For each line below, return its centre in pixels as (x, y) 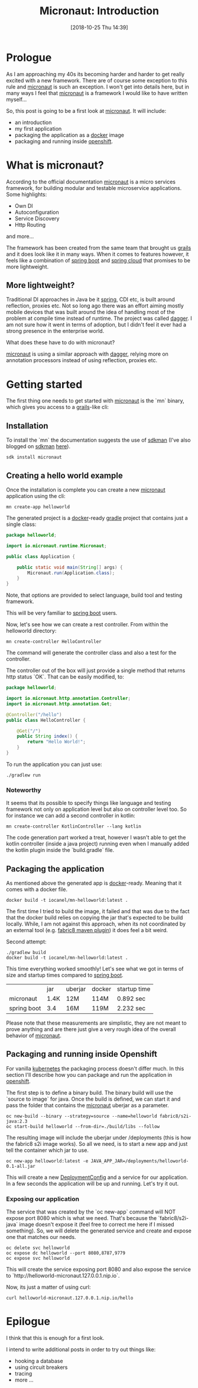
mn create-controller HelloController (54, 642)
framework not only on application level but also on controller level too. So (97, 809)
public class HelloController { (46, 720)
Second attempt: (26, 942)
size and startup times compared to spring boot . (65, 975)
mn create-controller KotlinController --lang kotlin (74, 826)
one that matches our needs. (41, 1237)
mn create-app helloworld (38, 507)
